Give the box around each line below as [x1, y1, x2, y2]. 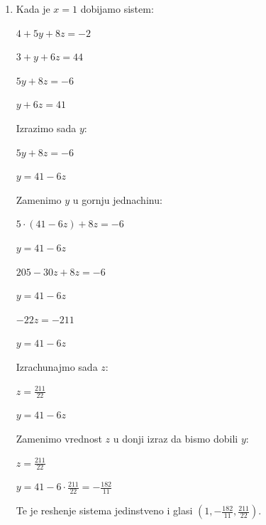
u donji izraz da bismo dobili [113, 431, 238, 445]
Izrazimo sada [16, 120, 77, 135]
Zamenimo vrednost [16, 431, 102, 445]
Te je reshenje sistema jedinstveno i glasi [16, 503, 193, 518]
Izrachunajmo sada [16, 359, 98, 374]
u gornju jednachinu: [72, 192, 162, 207]
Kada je [16, 1, 50, 16]
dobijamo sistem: [80, 1, 154, 16]
